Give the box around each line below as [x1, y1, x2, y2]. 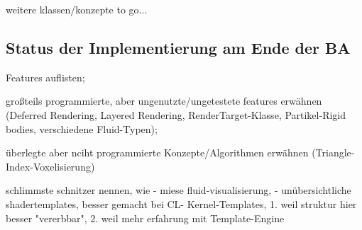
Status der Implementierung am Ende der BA [6, 36, 351, 58]
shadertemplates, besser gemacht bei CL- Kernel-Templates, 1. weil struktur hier [6, 196, 357, 211]
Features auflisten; [6, 69, 85, 84]
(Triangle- [312, 145, 355, 160]
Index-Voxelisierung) [6, 159, 95, 173]
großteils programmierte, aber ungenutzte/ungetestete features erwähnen [6, 93, 322, 108]
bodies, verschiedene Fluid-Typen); [6, 121, 158, 136]
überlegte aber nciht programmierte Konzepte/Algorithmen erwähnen [6, 145, 309, 160]
